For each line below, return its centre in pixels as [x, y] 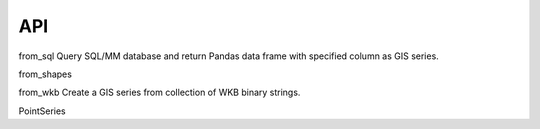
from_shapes [45, 74]
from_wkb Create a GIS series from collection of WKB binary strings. [159, 92]
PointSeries [42, 111]
